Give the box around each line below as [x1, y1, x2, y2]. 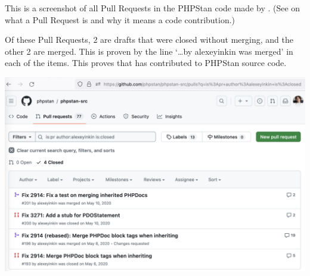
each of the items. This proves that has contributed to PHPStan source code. [5, 57, 287, 69]
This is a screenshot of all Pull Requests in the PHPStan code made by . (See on [5, 2, 300, 14]
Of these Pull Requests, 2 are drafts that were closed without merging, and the [5, 33, 293, 46]
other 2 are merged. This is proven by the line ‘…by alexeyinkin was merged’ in [5, 45, 293, 57]
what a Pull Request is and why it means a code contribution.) [5, 13, 235, 26]
